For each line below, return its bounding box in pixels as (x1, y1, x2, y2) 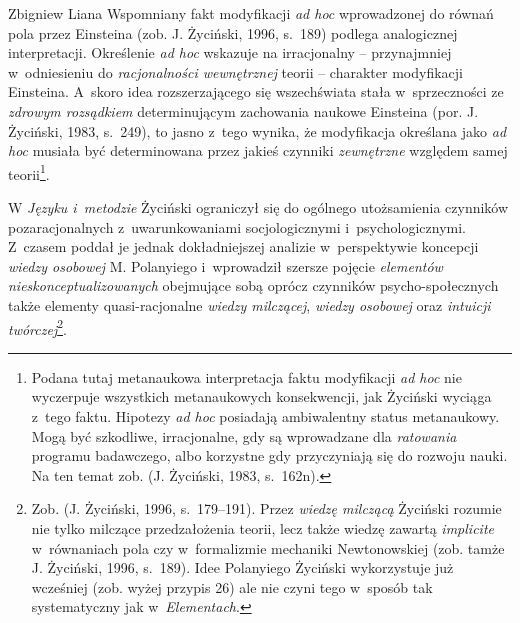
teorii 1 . (8, 160, 50, 184)
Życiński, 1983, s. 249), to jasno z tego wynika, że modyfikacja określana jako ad (8, 120, 507, 141)
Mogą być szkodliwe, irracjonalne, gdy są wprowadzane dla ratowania (31, 425, 457, 446)
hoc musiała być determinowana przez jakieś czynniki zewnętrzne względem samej (8, 140, 508, 161)
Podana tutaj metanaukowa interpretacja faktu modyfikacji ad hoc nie (31, 366, 462, 387)
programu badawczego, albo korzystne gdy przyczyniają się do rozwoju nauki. (31, 445, 508, 466)
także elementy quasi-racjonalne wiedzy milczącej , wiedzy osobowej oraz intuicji (8, 294, 491, 315)
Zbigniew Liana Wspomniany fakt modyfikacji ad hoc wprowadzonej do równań (8, 3, 494, 23)
